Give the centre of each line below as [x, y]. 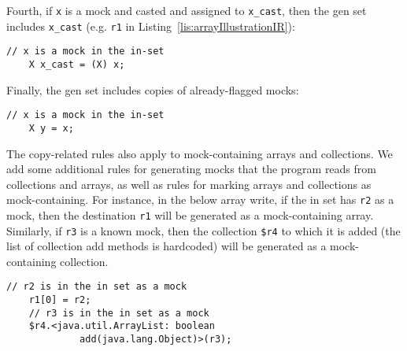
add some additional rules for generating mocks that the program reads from [191, 169]
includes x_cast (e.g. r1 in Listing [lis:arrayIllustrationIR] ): [151, 26]
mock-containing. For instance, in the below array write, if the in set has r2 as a [200, 200]
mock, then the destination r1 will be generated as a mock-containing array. [190, 214]
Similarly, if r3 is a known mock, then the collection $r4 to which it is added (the [203, 230]
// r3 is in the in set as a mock [119, 313]
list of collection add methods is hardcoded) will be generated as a [166, 246]
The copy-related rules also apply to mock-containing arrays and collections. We [200, 153]
